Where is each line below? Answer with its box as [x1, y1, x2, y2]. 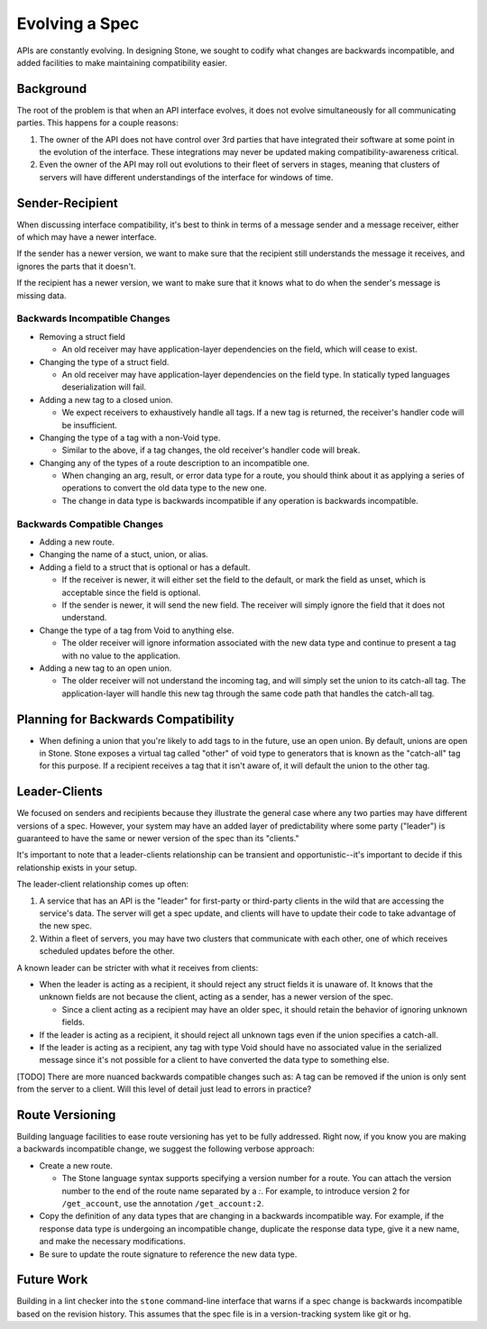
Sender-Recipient [16, 195, 118, 211]
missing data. [16, 289, 67, 301]
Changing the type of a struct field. [39, 356, 170, 367]
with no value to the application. [61, 650, 180, 661]
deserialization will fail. [61, 381, 147, 392]
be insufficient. [61, 419, 117, 430]
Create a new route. [39, 1159, 113, 1171]
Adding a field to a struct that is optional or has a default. [39, 562, 251, 573]
